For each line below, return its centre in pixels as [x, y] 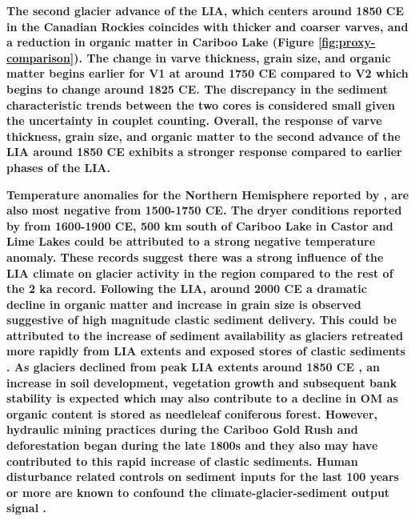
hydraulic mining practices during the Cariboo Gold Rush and [182, 429]
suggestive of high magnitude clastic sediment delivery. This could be [202, 320]
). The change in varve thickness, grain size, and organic [232, 57]
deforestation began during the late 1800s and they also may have [192, 445]
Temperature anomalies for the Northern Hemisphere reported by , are [208, 194]
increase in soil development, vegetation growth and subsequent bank [202, 382]
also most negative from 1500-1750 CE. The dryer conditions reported [204, 210]
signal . [26, 508]
